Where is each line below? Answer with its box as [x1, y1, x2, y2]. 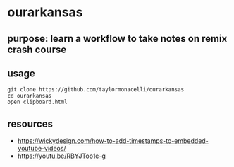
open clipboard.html [7, 98, 68, 106]
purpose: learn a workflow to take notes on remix [7, 33, 228, 45]
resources [7, 117, 53, 129]
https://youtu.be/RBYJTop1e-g [17, 151, 106, 160]
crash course [7, 43, 67, 55]
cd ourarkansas [7, 93, 52, 100]
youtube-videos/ [17, 144, 66, 153]
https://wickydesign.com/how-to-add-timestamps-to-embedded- [17, 137, 209, 145]
